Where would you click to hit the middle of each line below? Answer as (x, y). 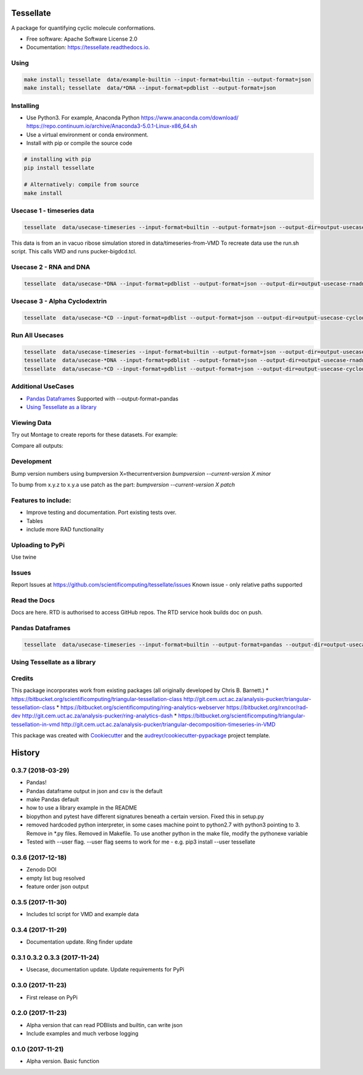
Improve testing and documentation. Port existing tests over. (101, 513)
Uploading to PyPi (38, 545)
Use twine (24, 557)
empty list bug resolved (56, 878)
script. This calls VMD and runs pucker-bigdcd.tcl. (74, 251)
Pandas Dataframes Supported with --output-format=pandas (102, 398)
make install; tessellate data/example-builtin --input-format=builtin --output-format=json (168, 79)
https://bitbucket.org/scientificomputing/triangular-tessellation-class (97, 699)
